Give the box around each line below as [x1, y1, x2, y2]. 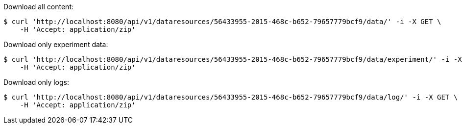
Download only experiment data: [3, 40, 108, 49]
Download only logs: [3, 78, 69, 86]
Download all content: [3, 2, 74, 11]
